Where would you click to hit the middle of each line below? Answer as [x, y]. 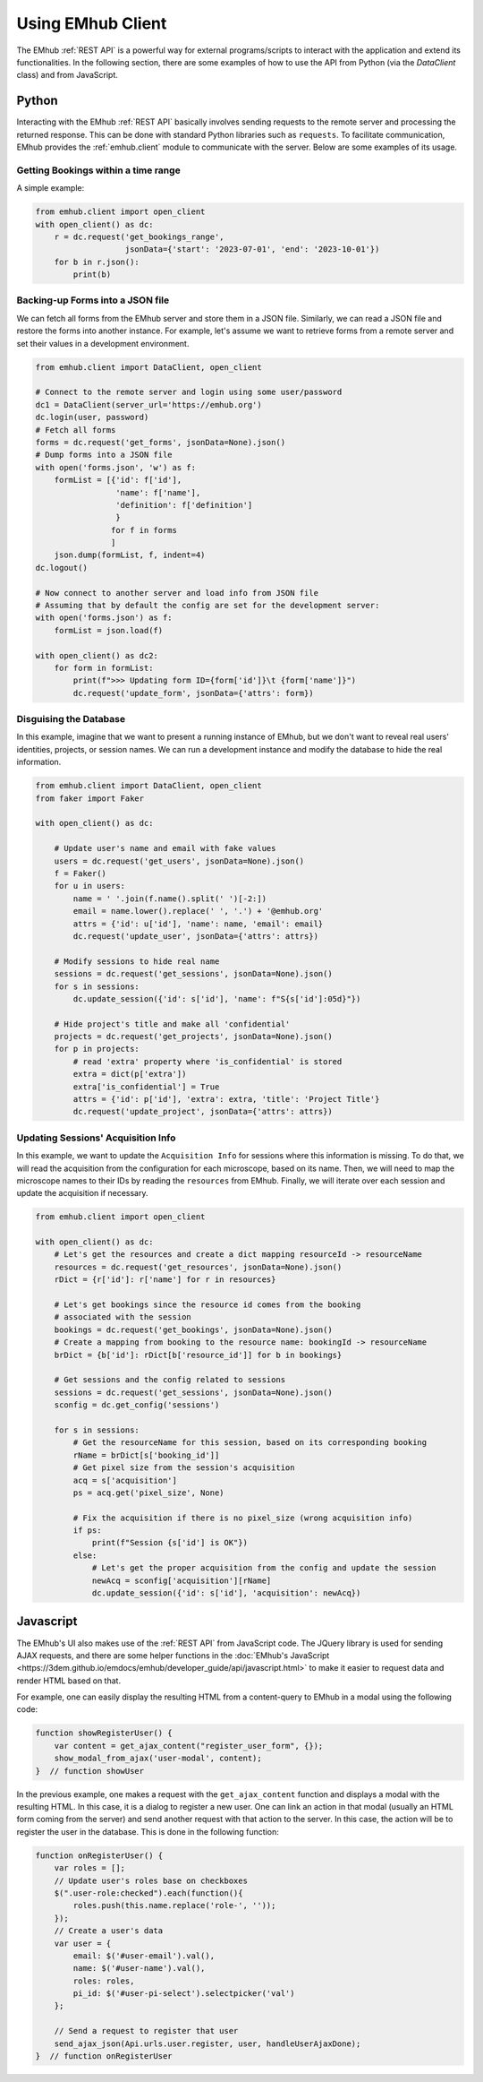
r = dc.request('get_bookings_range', [139, 237]
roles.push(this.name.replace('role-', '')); [174, 1906]
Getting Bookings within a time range [98, 170]
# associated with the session [123, 1317]
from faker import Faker [90, 798]
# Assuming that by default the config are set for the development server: [208, 606]
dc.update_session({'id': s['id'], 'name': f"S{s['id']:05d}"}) [217, 998]
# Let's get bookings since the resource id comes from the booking [208, 1305]
